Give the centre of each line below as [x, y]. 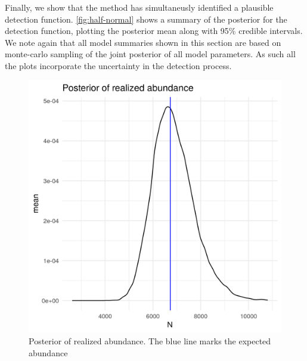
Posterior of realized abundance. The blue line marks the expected [150, 341]
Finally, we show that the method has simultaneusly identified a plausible [139, 7]
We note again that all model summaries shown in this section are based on [143, 42]
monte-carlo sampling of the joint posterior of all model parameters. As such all [150, 54]
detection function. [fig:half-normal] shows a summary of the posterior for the [146, 19]
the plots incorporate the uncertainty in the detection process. [118, 65]
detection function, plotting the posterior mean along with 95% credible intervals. [154, 31]
